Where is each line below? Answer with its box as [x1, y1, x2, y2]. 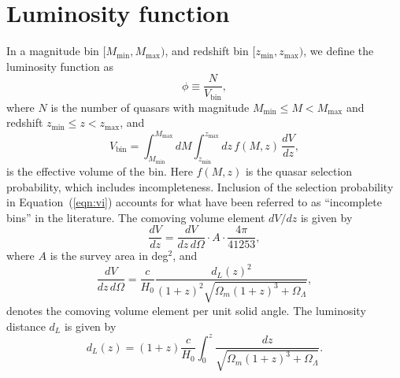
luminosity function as [6, 57, 113, 74]
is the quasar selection [245, 162, 353, 179]
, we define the [303, 43, 374, 59]
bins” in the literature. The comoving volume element [6, 209, 265, 225]
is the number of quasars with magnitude [50, 98, 250, 115]
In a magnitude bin [6, 43, 99, 59]
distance [6, 317, 46, 334]
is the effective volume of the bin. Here [6, 162, 193, 179]
